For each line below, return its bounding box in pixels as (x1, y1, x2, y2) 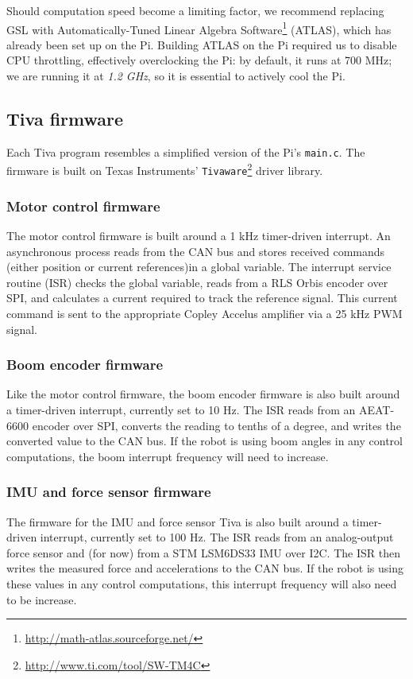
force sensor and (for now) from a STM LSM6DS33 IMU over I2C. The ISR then (6, 544, 400, 561)
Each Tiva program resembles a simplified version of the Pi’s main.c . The (6, 143, 365, 160)
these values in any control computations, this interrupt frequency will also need (6, 575, 397, 592)
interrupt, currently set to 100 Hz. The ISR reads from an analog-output (40, 529, 394, 545)
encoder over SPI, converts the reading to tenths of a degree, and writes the (32, 417, 401, 433)
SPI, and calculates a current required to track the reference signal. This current (6, 289, 398, 306)
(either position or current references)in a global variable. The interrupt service (6, 258, 392, 275)
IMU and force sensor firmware (6, 482, 211, 502)
